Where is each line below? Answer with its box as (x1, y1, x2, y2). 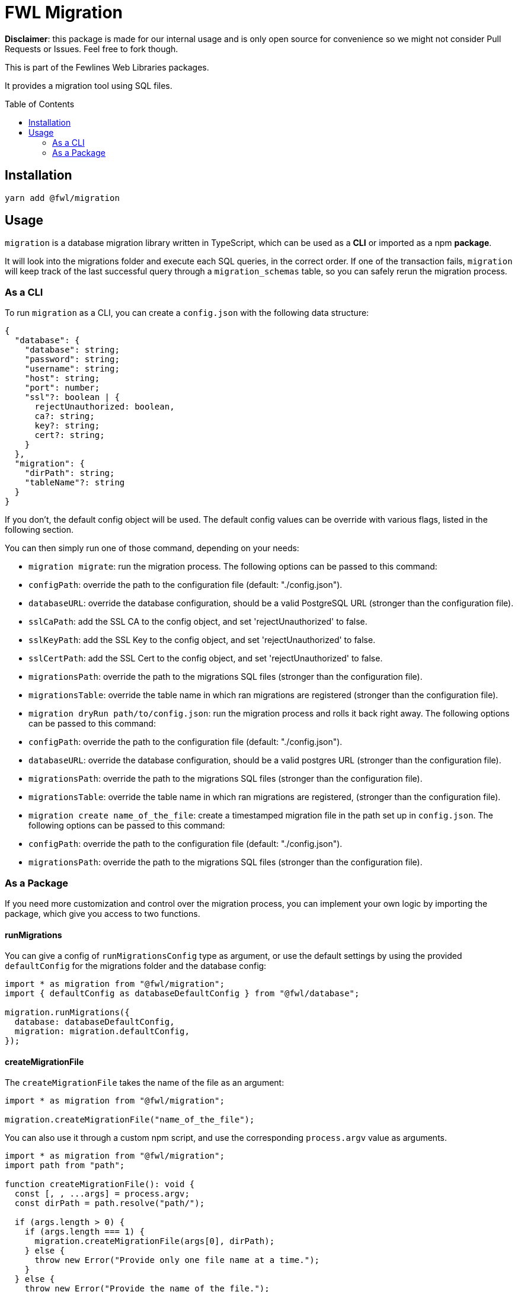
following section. (5, 525, 73, 535)
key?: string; (34, 421, 100, 431)
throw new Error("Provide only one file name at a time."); (34, 1255, 320, 1265)
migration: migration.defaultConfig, (14, 1026, 190, 1037)
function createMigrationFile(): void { (5, 1179, 195, 1189)
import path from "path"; (5, 1160, 125, 1171)
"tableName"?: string (24, 478, 125, 488)
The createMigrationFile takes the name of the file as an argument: (5, 1077, 284, 1088)
